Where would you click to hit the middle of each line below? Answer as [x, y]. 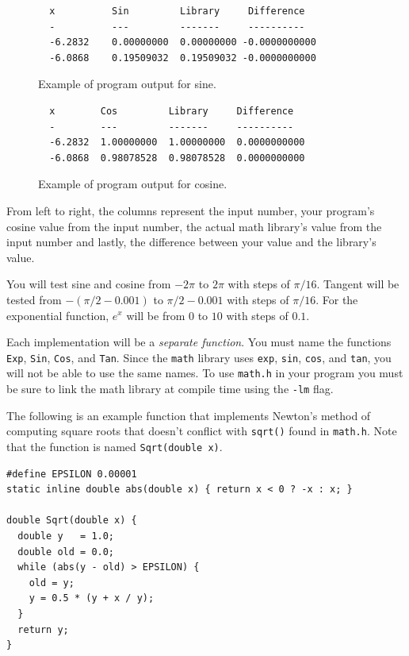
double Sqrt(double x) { [72, 521]
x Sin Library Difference [177, 11]
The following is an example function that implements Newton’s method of [189, 415]
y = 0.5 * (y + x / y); [92, 598]
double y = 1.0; [66, 536]
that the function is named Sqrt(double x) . [115, 446]
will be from [156, 315]
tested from [34, 299]
